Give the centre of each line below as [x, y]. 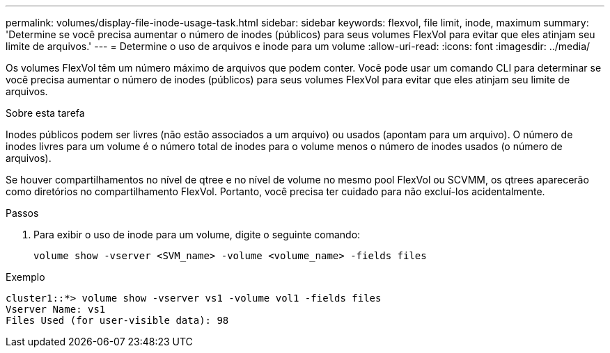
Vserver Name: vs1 [56, 309]
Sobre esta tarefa [45, 113]
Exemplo [25, 277]
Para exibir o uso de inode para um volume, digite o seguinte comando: [197, 235]
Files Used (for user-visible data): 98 [117, 320]
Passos [22, 213]
